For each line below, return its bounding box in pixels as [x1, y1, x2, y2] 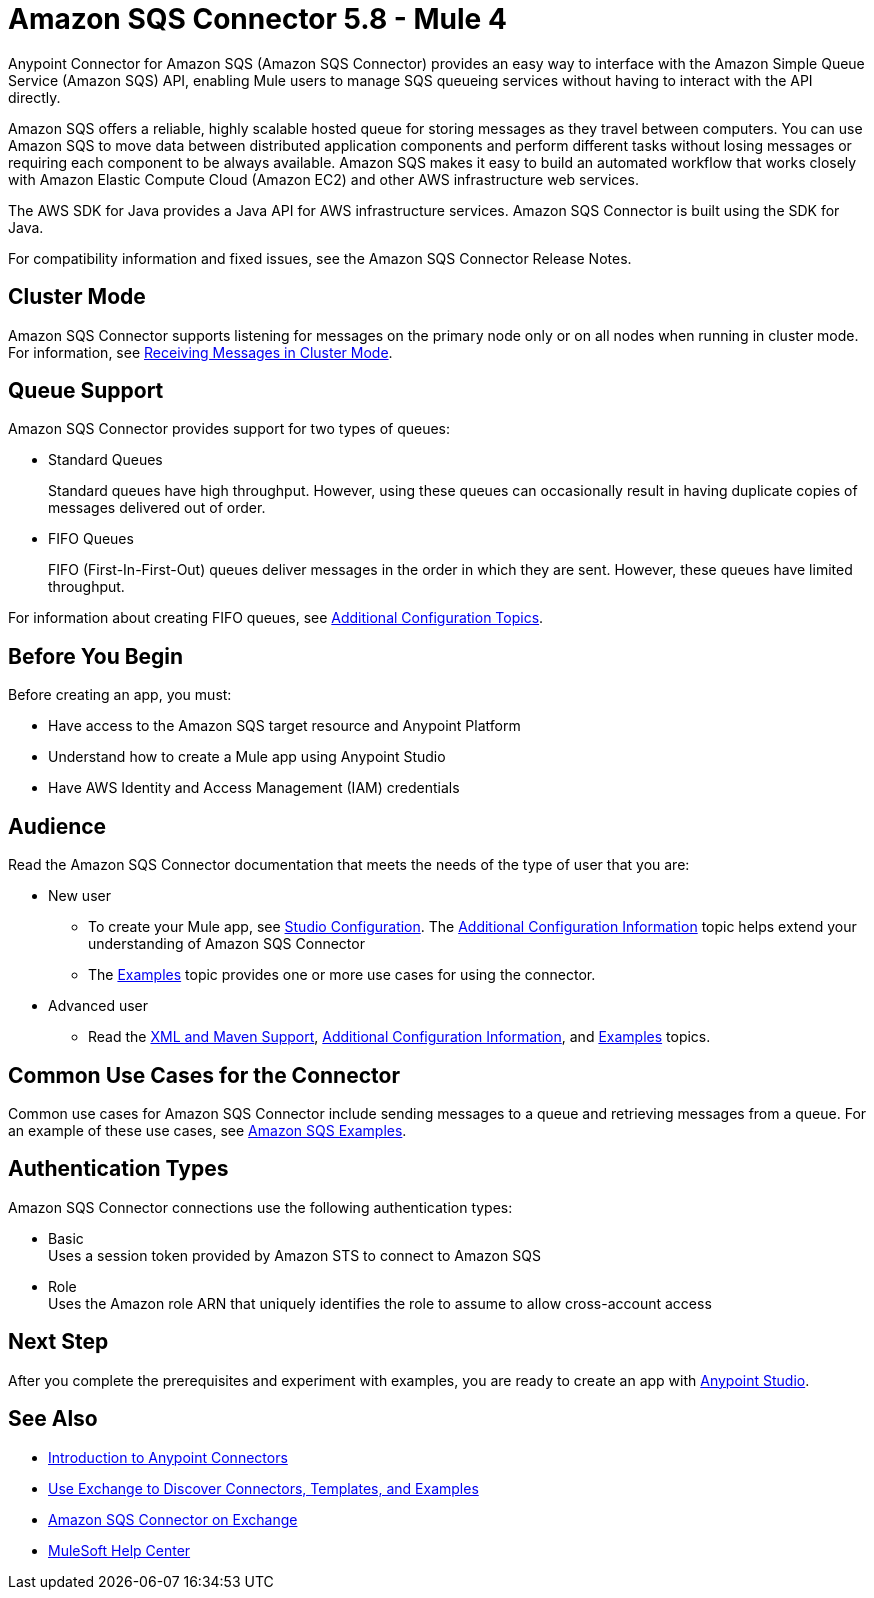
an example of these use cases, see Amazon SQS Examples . [8, 1121, 407, 1139]
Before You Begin [8, 643, 184, 669]
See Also [8, 1406, 98, 1432]
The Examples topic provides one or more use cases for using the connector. [88, 966, 596, 984]
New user [48, 887, 111, 905]
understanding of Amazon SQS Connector [88, 935, 365, 953]
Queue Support [8, 378, 164, 404]
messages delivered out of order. [48, 499, 266, 517]
